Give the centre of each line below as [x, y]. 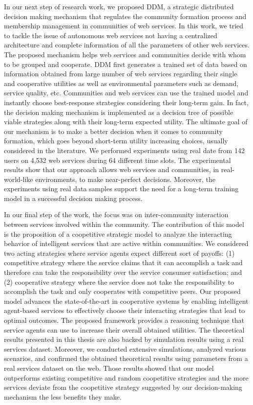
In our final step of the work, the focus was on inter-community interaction [116, 214]
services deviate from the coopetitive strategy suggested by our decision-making [123, 387]
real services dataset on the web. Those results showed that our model [109, 368]
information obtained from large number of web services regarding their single [121, 74]
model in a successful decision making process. [73, 198]
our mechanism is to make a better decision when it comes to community [113, 131]
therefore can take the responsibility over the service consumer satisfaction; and [123, 272]
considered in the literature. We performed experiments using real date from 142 [124, 150]
